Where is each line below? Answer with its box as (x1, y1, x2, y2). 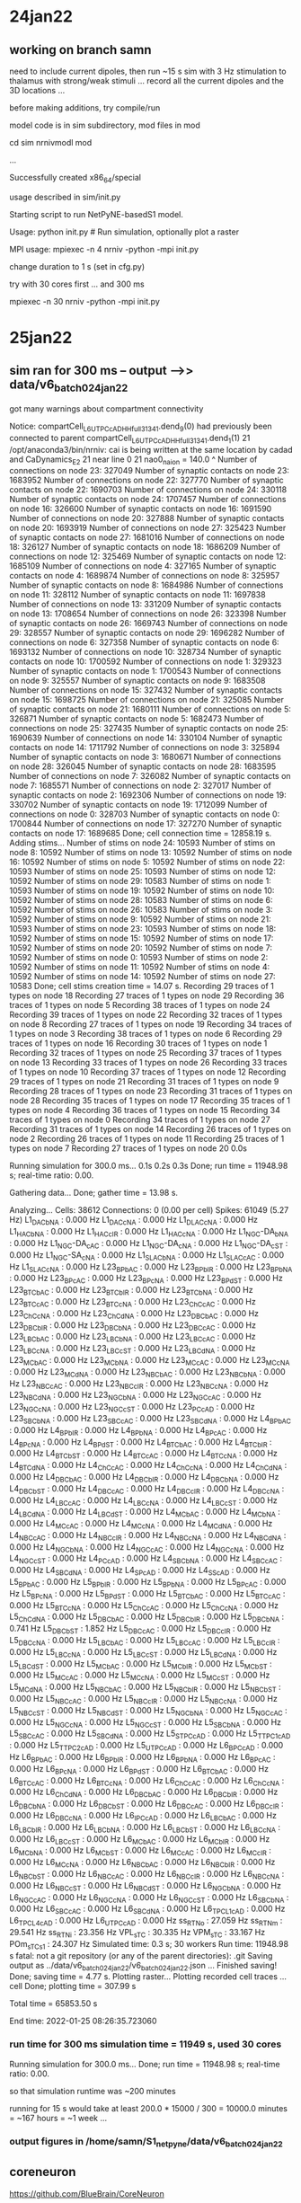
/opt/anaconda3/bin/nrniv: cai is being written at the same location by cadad (9, 444, 293, 455)
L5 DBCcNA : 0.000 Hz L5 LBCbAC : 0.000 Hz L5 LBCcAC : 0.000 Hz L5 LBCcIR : (9, 1635, 280, 1648)
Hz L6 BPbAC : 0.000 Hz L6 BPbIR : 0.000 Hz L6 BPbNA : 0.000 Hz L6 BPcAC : (9, 1752, 276, 1765)
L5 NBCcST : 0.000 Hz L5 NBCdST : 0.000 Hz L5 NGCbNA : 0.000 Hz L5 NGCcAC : (9, 1704, 288, 1718)
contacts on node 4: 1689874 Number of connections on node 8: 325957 (9, 571, 280, 581)
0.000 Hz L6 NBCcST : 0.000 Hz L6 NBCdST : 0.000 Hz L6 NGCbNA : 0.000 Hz (9, 1880, 281, 1893)
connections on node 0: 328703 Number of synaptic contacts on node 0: (9, 809, 280, 819)
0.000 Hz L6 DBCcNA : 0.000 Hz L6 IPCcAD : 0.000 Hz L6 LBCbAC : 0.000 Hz (9, 1810, 277, 1823)
